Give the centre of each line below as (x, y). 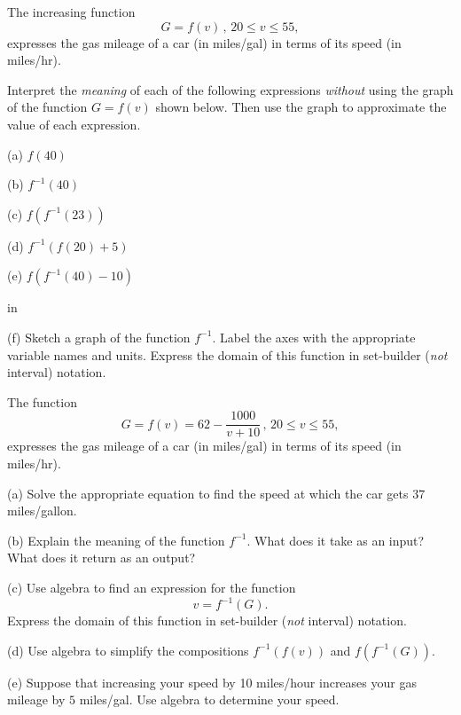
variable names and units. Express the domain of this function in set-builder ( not (227, 354)
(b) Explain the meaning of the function (116, 540)
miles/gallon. (42, 511)
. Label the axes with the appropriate (314, 337)
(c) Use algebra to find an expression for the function (152, 587)
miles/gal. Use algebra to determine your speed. (209, 699)
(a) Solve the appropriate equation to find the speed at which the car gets (208, 493)
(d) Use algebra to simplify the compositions (128, 650)
